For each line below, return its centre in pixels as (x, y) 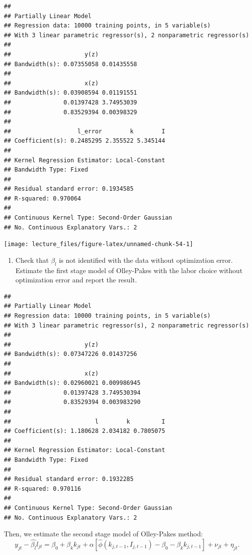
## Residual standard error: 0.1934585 (69, 189)
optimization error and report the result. (76, 280)
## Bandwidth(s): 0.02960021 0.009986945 (72, 383)
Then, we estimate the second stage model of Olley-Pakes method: (103, 534)
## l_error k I (85, 131)
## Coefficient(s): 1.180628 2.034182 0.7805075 (85, 431)
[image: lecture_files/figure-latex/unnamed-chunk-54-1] (99, 244)
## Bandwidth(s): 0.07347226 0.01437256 (71, 354)
